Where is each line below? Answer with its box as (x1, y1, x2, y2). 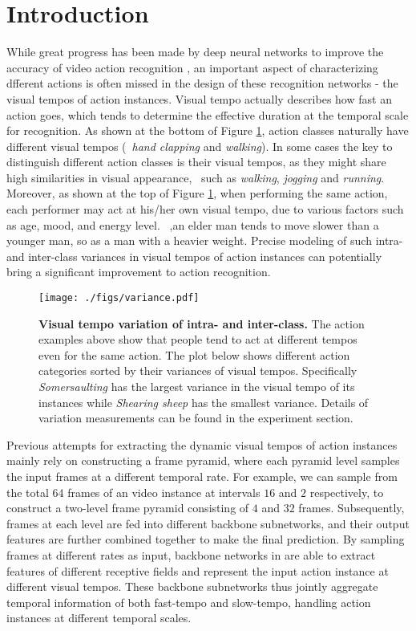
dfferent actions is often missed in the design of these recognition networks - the (6, 75, 398, 92)
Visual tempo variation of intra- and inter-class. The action (38, 315, 365, 332)
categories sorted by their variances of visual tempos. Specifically (38, 362, 357, 379)
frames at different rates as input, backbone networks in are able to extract (6, 547, 376, 563)
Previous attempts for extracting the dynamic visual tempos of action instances (6, 436, 398, 453)
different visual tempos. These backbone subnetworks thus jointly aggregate (6, 578, 378, 595)
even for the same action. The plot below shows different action (38, 346, 350, 363)
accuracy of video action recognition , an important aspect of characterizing (6, 59, 378, 75)
